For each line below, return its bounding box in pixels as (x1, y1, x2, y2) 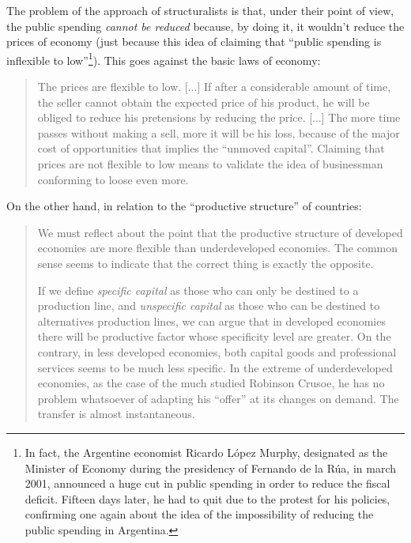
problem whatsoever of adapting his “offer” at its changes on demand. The (37, 390, 399, 406)
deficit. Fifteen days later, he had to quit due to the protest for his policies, (25, 490, 390, 507)
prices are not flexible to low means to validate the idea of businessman (37, 156, 383, 172)
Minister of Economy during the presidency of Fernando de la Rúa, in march (25, 459, 396, 476)
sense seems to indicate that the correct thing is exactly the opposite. (37, 255, 374, 271)
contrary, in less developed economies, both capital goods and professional (37, 343, 397, 360)
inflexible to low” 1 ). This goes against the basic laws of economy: (6, 49, 321, 68)
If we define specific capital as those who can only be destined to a (37, 281, 359, 298)
